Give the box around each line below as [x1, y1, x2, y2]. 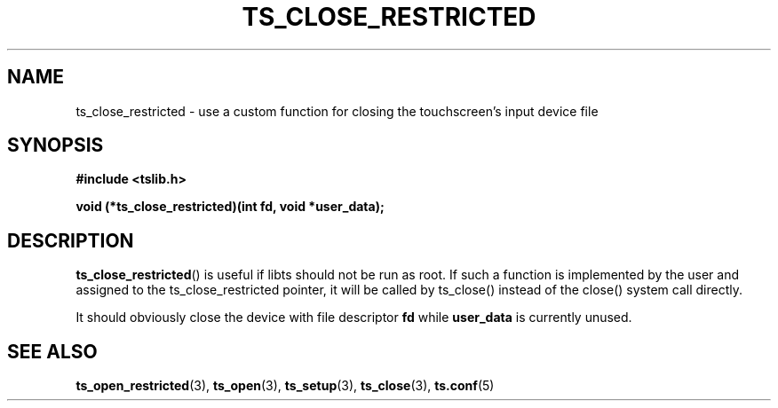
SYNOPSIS [7, 134, 104, 157]
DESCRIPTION [7, 229, 134, 252]
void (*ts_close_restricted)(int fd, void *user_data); [75, 199, 385, 215]
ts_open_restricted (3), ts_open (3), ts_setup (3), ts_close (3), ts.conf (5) [75, 378, 495, 394]
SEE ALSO [7, 340, 98, 363]
